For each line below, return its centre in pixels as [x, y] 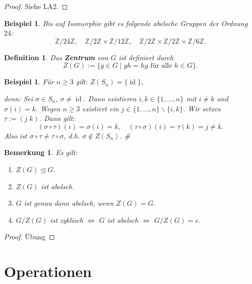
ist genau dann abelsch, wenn [69, 203]
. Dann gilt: [57, 118]
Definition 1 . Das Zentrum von [56, 57]
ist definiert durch [146, 57]
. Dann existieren [110, 98]
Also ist [16, 135]
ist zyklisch [67, 220]
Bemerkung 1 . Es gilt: [41, 152]
